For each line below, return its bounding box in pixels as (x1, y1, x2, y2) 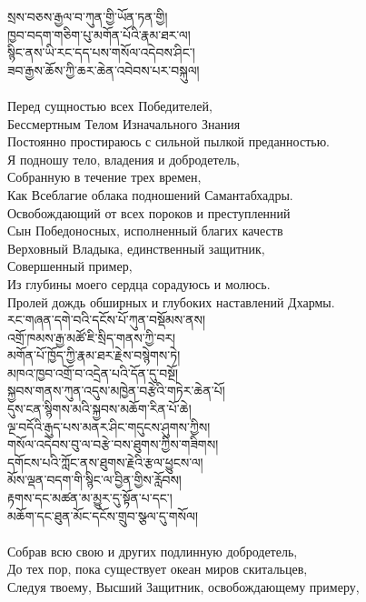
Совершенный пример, (7, 256, 133, 276)
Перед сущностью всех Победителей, (7, 95, 213, 115)
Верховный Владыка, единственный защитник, (7, 238, 265, 257)
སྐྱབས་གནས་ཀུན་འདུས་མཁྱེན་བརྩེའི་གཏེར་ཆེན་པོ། (7, 381, 225, 400)
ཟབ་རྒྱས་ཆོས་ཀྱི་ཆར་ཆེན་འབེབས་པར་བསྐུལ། (7, 60, 200, 79)
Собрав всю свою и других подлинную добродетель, (7, 541, 298, 560)
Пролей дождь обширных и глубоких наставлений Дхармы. (7, 292, 335, 311)
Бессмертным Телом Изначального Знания (7, 114, 241, 133)
